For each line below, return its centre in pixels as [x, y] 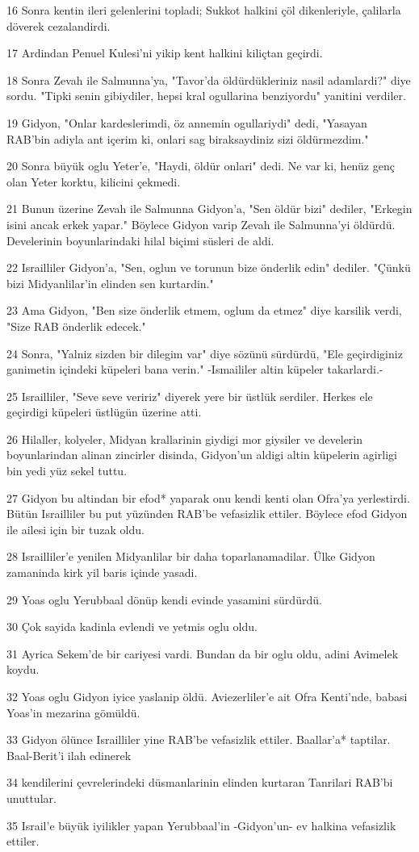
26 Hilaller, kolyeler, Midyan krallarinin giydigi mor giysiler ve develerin [185, 439]
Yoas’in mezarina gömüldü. [73, 712]
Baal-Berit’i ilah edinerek [69, 755]
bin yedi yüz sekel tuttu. [67, 471]
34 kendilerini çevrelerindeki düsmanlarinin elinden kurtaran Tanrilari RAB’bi [200, 782]
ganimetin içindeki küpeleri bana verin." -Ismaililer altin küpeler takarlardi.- [195, 369]
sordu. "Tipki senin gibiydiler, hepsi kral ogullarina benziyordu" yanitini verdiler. [206, 96]
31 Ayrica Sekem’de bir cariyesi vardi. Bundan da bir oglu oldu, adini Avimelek [203, 653]
